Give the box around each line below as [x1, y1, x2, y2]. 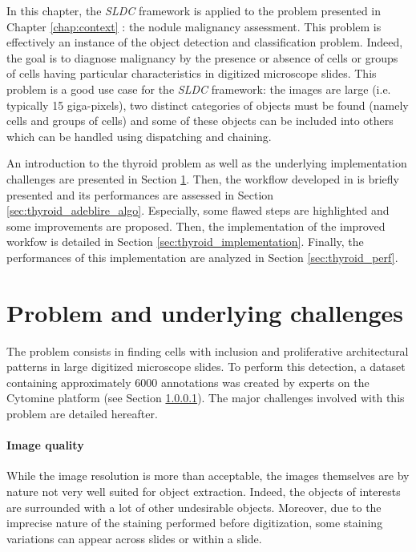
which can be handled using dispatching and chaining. [6, 127, 272, 144]
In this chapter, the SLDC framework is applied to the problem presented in [6, 2, 382, 18]
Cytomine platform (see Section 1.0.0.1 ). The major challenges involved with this [6, 389, 405, 406]
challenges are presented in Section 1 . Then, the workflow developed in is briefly [6, 170, 400, 187]
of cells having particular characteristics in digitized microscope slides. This [6, 65, 377, 82]
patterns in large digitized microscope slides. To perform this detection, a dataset [6, 358, 406, 375]
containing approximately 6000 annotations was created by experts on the [6, 373, 370, 390]
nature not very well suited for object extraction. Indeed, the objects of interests [6, 482, 401, 499]
